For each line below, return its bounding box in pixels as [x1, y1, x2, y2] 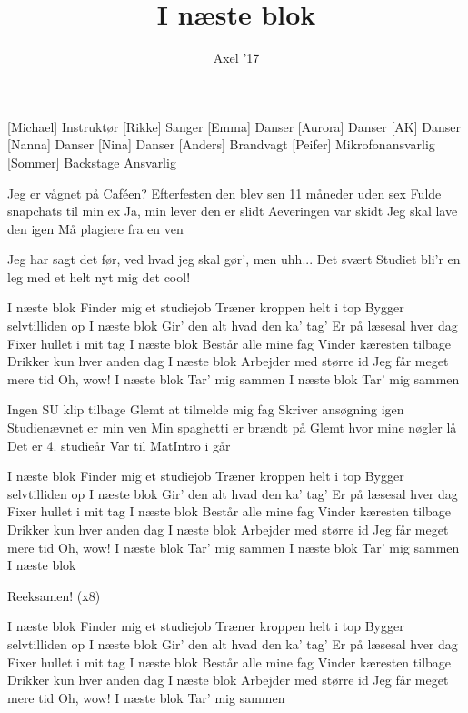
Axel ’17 [213, 48, 260, 67]
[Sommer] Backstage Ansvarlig [7, 152, 176, 171]
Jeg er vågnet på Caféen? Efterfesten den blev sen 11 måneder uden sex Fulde [7, 183, 442, 202]
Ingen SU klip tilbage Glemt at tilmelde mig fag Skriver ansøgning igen [7, 400, 404, 419]
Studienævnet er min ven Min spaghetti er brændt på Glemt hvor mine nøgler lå [7, 418, 457, 437]
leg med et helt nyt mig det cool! [7, 267, 191, 286]
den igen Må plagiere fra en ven [7, 219, 184, 238]
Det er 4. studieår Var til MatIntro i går [7, 435, 231, 454]
